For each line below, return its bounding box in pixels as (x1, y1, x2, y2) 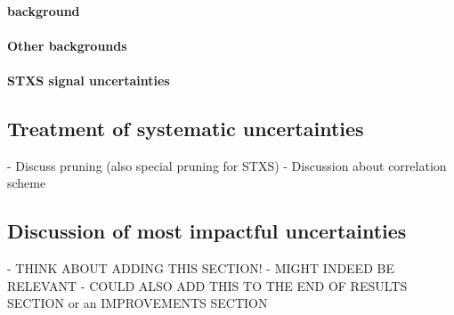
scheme (7, 174, 46, 192)
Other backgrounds (7, 36, 127, 54)
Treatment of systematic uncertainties (7, 114, 364, 141)
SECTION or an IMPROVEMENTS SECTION (7, 294, 268, 312)
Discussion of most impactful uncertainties (7, 217, 407, 245)
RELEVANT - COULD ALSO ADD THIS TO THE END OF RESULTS (7, 276, 408, 295)
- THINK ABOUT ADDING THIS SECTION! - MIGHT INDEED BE (7, 259, 394, 278)
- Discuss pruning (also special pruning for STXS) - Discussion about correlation (7, 156, 447, 174)
